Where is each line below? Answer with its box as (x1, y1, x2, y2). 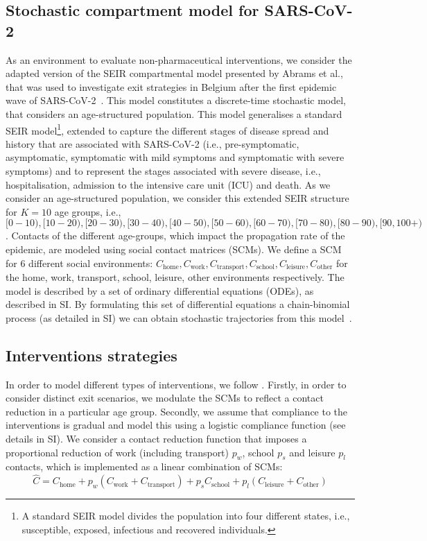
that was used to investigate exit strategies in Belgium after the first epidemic (6, 79, 337, 94)
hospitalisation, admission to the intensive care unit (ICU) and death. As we (6, 177, 331, 191)
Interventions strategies (6, 344, 177, 366)
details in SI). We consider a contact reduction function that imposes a (6, 431, 307, 445)
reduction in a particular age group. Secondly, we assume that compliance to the (6, 404, 348, 418)
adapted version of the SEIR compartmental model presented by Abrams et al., (6, 66, 343, 80)
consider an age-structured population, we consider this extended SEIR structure (6, 191, 349, 205)
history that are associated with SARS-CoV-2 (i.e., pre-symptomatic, (6, 136, 299, 151)
